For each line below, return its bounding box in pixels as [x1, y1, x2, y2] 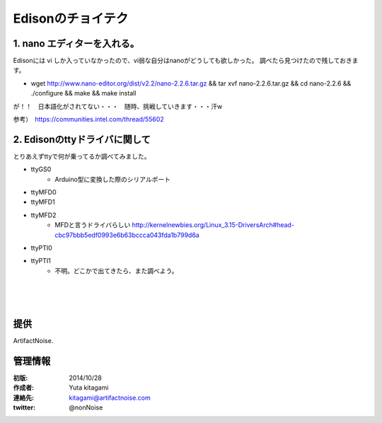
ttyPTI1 [30, 257, 51, 265]
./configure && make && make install [30, 89, 137, 98]
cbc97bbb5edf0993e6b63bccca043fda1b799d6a [54, 231, 199, 239]
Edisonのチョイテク [13, 11, 129, 26]
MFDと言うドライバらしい [54, 221, 131, 229]
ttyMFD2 [30, 211, 57, 219]
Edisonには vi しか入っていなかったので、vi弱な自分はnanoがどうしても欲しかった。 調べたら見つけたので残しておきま [13, 57, 359, 65]
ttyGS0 [30, 165, 52, 173]
